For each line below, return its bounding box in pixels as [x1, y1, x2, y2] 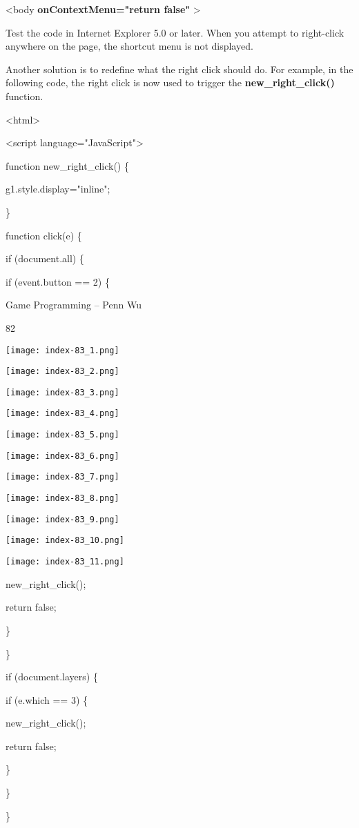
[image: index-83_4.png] [6, 408, 119, 419]
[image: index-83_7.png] [6, 472, 119, 482]
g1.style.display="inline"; [6, 181, 110, 196]
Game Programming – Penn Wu [6, 297, 142, 312]
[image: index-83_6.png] [6, 451, 119, 461]
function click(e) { [6, 228, 82, 242]
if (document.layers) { [6, 669, 98, 684]
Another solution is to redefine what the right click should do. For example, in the [6, 61, 353, 76]
